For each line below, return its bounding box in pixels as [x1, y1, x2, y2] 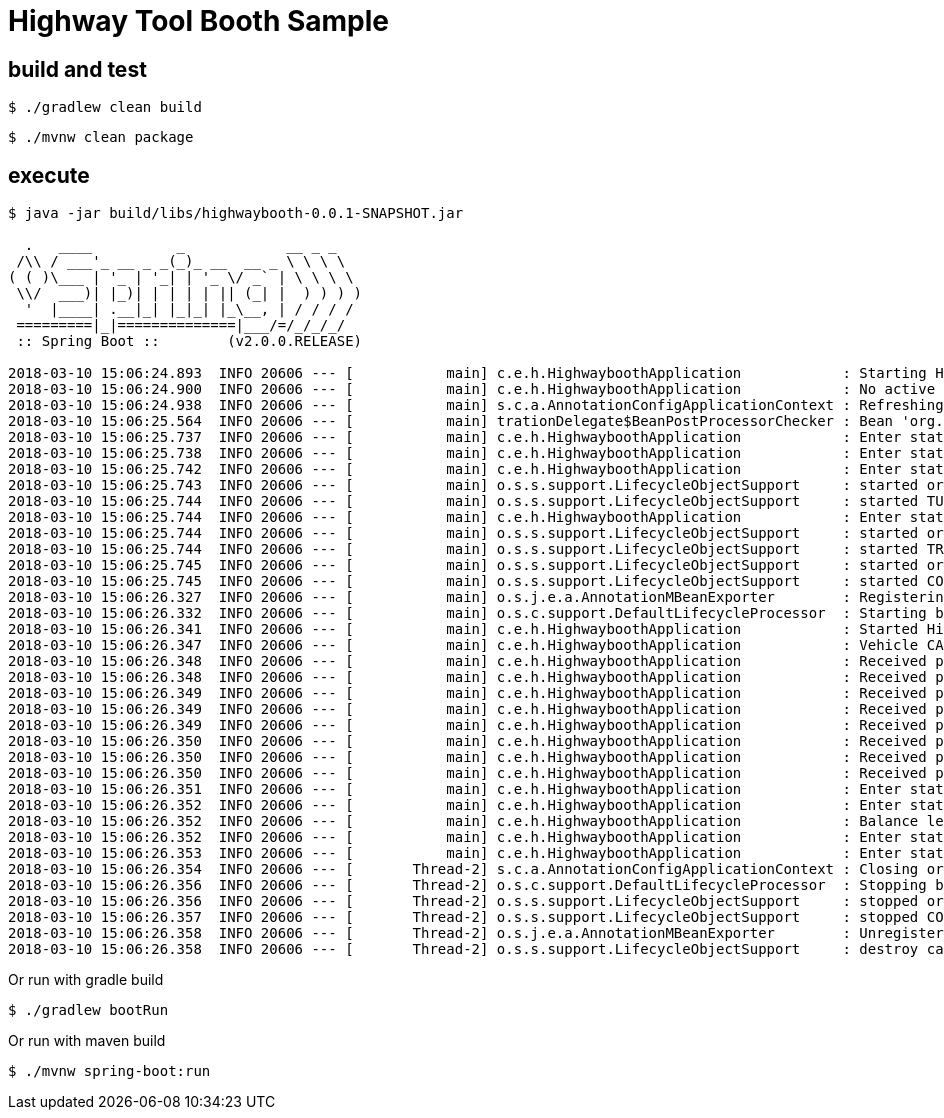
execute [8, 162, 90, 188]
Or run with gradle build [8, 971, 164, 989]
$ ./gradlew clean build [8, 99, 202, 116]
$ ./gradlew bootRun [8, 1002, 169, 1019]
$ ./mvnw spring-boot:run [8, 1063, 211, 1080]
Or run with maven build [8, 1032, 166, 1050]
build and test [8, 56, 147, 82]
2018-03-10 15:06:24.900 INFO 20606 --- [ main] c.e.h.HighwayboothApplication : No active [8, 381, 936, 398]
